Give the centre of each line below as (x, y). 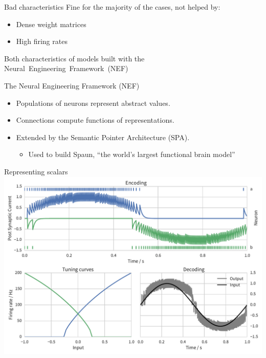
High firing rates (42, 41)
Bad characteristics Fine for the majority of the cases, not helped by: (112, 7)
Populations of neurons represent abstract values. (93, 103)
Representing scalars (36, 171)
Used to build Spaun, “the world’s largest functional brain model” (132, 154)
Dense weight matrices (51, 24)
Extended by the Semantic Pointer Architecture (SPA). (103, 137)
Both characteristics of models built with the (74, 58)
